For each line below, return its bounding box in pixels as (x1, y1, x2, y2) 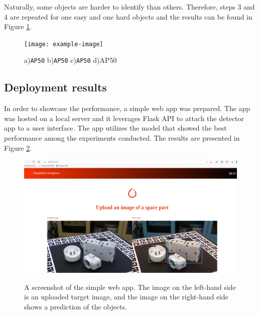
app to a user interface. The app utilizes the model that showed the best (4, 123, 227, 133)
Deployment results (4, 79, 107, 95)
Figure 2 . (4, 142, 32, 153)
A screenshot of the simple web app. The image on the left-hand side (24, 281, 236, 292)
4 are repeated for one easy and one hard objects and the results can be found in (4, 11, 252, 22)
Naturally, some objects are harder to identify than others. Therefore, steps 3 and (4, 2, 255, 12)
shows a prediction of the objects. (24, 301, 127, 311)
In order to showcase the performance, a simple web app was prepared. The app (4, 103, 250, 114)
